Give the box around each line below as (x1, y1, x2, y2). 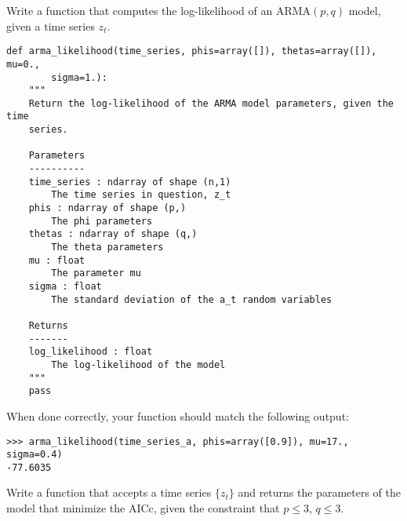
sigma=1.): (51, 71, 107, 83)
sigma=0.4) (6, 449, 63, 461)
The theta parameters (51, 242, 164, 253)
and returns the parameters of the (238, 484, 401, 501)
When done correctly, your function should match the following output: (6, 407, 349, 424)
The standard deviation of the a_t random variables (51, 293, 333, 305)
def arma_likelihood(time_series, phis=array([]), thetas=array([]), (6, 46, 377, 57)
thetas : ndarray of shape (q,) (28, 228, 198, 240)
